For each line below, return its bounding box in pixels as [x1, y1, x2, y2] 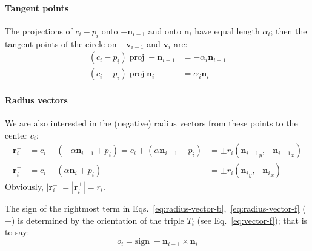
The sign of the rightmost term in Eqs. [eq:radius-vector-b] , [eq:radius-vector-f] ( [5, 202, 306, 215]
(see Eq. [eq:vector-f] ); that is [197, 214, 308, 226]
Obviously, [5, 180, 44, 193]
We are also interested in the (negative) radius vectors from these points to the [5, 117, 298, 129]
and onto [148, 24, 181, 37]
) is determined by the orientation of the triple [11, 214, 184, 226]
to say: [5, 226, 30, 238]
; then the [270, 24, 307, 37]
